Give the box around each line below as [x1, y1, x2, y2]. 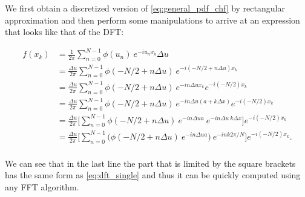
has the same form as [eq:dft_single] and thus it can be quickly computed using [5, 169, 301, 181]
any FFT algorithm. [5, 180, 79, 193]
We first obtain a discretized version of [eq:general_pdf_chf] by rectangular [5, 2, 285, 14]
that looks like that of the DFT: [5, 25, 124, 38]
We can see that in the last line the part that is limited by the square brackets [5, 157, 296, 169]
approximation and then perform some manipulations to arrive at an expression [5, 13, 300, 26]
